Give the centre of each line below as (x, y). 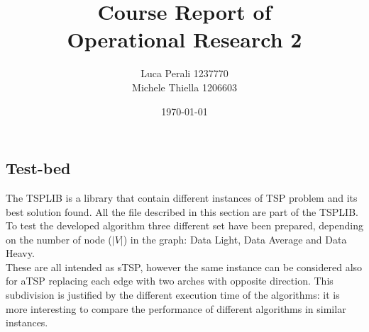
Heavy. (20, 253)
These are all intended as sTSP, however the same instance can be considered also (184, 267)
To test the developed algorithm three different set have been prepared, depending (184, 225)
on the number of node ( (59, 239)
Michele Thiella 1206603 (184, 87)
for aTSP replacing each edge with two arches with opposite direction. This (170, 281)
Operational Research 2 (184, 39)
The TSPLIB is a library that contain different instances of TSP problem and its (182, 197)
